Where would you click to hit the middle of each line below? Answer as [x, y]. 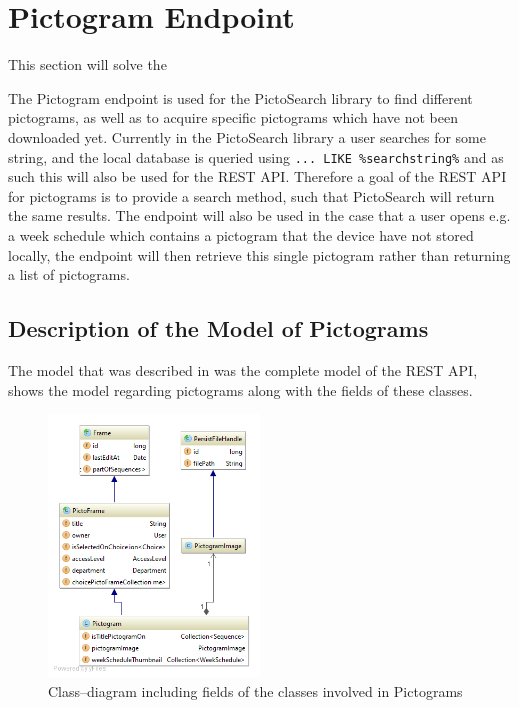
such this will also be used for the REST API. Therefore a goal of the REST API [257, 176]
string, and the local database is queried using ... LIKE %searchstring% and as [256, 156]
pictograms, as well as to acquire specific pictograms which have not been [233, 117]
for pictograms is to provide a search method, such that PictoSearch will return [251, 195]
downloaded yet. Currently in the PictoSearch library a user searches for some [247, 136]
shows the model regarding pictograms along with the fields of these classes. [240, 389]
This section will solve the [87, 64]
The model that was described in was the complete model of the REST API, [243, 369]
